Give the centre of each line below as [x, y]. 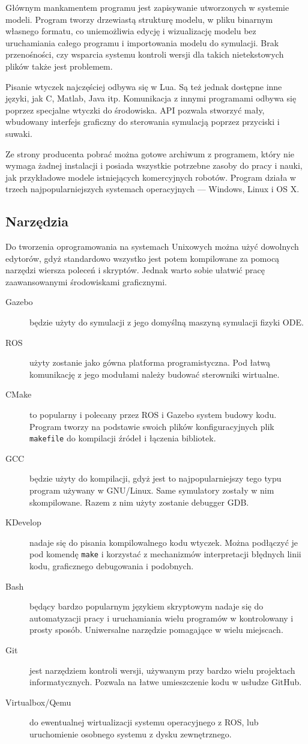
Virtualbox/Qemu [38, 702]
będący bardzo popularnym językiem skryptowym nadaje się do [146, 606]
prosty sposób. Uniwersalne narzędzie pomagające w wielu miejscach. [156, 630]
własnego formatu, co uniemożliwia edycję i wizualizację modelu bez [131, 31]
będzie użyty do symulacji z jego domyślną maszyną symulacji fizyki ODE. [167, 322]
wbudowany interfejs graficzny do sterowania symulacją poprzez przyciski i [143, 122]
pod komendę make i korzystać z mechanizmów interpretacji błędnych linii [165, 554]
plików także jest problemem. [59, 66]
